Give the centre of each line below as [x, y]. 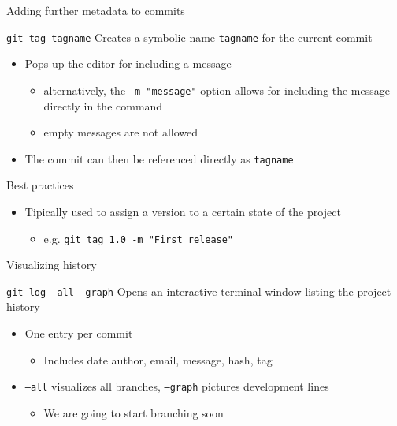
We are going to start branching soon [134, 412]
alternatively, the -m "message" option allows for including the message [217, 90]
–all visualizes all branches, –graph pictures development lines [177, 386]
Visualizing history [52, 265]
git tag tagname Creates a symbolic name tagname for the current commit [189, 37]
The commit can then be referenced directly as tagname [159, 158]
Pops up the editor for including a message [128, 64]
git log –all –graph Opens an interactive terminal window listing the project [199, 291]
